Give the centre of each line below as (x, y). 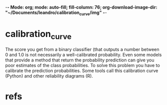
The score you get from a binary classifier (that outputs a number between (82, 49)
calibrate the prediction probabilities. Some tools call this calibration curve (82, 71)
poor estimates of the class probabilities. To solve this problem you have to (83, 65)
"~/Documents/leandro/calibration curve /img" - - (56, 13)
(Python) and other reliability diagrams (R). (49, 76)
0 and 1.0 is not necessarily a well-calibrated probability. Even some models (83, 55)
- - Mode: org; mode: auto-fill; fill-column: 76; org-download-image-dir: (81, 7)
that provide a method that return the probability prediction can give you (80, 60)
